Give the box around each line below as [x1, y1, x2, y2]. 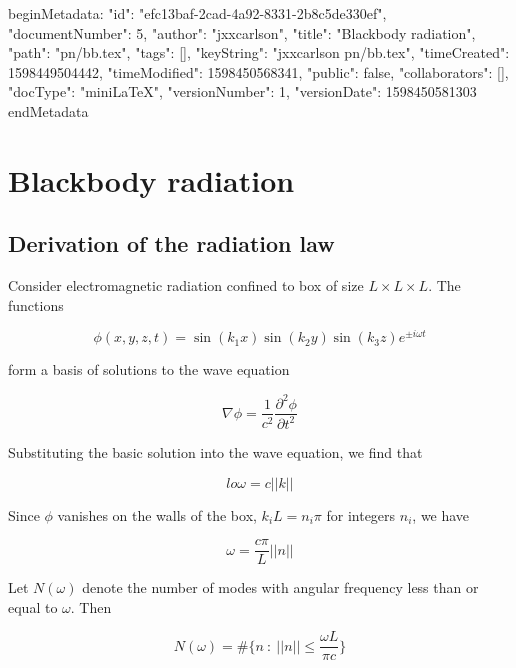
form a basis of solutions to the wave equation [8, 359, 290, 380]
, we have [412, 504, 470, 525]
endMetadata [8, 100, 89, 121]
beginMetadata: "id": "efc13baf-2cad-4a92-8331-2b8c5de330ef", [8, 3, 387, 23]
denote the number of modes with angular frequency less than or [82, 577, 479, 598]
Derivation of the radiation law [8, 228, 335, 259]
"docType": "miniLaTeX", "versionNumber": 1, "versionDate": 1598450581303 [8, 81, 477, 102]
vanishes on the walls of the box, [57, 504, 257, 525]
